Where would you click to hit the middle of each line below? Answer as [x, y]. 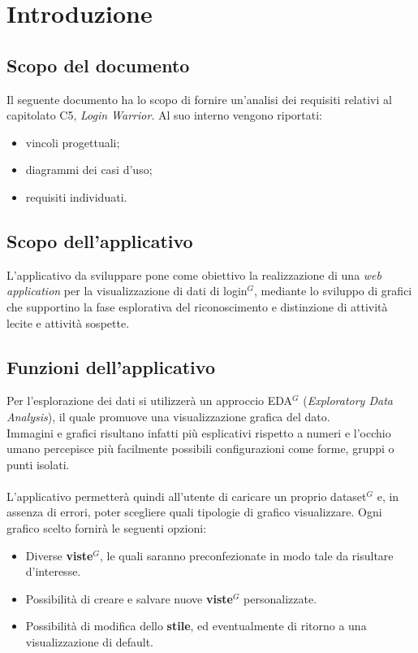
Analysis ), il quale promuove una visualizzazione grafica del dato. [168, 416]
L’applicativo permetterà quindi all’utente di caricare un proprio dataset [187, 496]
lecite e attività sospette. [68, 322]
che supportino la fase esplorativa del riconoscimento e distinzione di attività [197, 306]
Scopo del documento [98, 65]
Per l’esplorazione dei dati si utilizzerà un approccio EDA [150, 401]
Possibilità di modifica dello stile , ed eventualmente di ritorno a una [196, 626]
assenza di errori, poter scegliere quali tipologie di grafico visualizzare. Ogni [194, 512]
